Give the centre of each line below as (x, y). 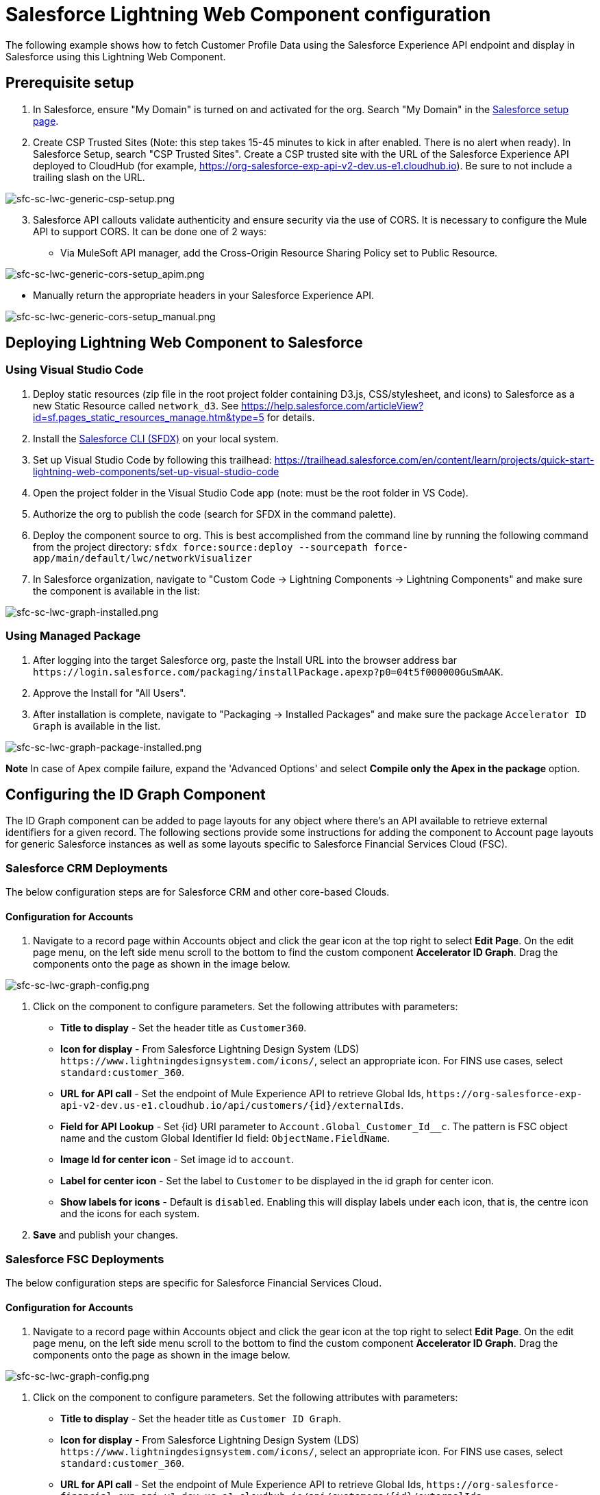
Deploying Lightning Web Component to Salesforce (184, 343)
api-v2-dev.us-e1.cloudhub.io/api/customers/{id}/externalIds (231, 1106)
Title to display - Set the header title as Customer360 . (184, 1028)
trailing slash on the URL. (89, 177)
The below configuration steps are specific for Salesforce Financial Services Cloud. (194, 1283)
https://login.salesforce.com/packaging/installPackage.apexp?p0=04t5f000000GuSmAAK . (268, 671)
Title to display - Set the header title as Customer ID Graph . (201, 1419)
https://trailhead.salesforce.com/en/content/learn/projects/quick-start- (434, 459)
